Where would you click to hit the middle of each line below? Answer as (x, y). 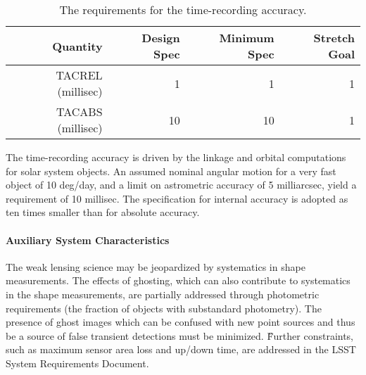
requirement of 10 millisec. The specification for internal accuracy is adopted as (177, 198)
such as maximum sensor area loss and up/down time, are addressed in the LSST (181, 349)
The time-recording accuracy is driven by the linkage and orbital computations (176, 157)
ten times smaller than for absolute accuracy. (103, 212)
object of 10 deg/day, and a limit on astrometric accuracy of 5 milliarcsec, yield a (181, 185)
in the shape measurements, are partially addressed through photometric (163, 294)
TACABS (80, 112)
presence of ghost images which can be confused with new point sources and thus (181, 322)
